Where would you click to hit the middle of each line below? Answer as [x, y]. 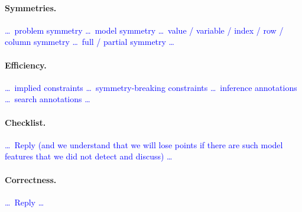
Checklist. [25, 122]
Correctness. [31, 179]
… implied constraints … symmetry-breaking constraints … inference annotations [151, 87]
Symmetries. [31, 7]
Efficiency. [26, 65]
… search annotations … [48, 99]
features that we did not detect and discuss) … [89, 156]
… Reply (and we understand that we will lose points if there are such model [144, 144]
